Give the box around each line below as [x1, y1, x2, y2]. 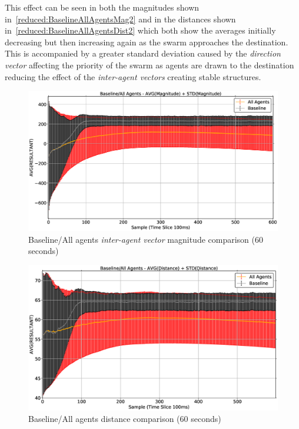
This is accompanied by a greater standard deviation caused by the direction [5, 47, 281, 60]
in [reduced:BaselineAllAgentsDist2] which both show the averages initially [5, 24, 276, 37]
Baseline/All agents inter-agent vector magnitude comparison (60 [28, 233, 264, 245]
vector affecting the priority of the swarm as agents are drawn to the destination [5, 58, 294, 71]
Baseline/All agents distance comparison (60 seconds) [28, 412, 221, 425]
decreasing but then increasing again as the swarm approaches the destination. [5, 35, 288, 48]
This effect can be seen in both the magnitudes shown [5, 1, 200, 13]
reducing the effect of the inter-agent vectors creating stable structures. [5, 70, 261, 82]
